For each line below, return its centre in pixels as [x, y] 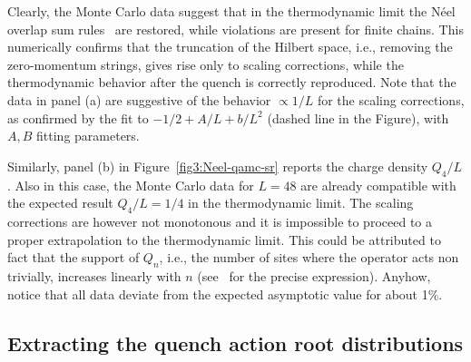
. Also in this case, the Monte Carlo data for [131, 185]
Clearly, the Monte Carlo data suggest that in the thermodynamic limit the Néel [231, 11]
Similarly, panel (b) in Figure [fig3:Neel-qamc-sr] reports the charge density [218, 166]
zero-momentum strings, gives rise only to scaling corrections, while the [206, 64]
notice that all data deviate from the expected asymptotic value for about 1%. [225, 294]
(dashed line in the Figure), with [358, 117]
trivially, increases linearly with [94, 275]
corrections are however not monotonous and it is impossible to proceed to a [220, 221]
